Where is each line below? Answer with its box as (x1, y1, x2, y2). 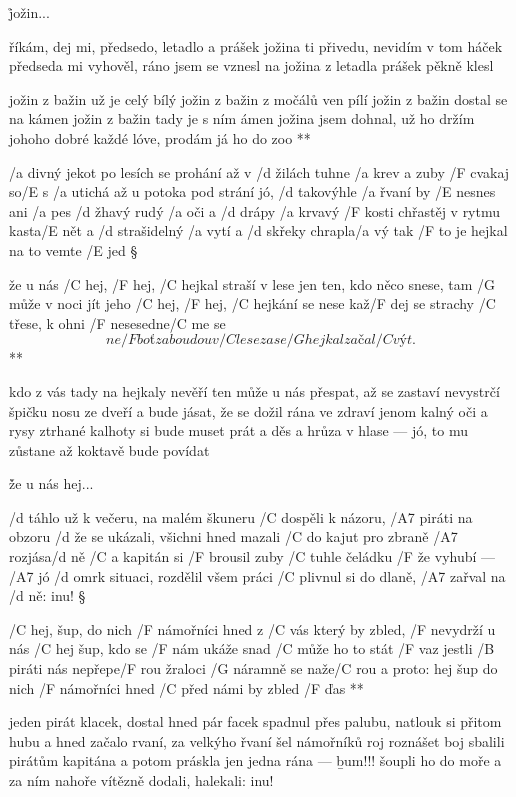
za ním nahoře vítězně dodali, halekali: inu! (9, 770, 274, 790)
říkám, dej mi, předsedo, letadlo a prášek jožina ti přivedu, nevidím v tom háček (9, 35, 503, 56)
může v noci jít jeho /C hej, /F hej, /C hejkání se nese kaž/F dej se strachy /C (9, 293, 496, 314)
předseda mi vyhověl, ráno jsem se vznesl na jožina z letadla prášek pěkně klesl (9, 55, 494, 76)
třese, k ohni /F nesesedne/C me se (9, 312, 226, 333)
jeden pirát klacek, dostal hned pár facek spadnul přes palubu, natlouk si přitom (9, 711, 502, 732)
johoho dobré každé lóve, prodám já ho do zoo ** (9, 127, 311, 148)
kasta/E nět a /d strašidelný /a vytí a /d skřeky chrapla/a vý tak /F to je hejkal (9, 220, 508, 241)
